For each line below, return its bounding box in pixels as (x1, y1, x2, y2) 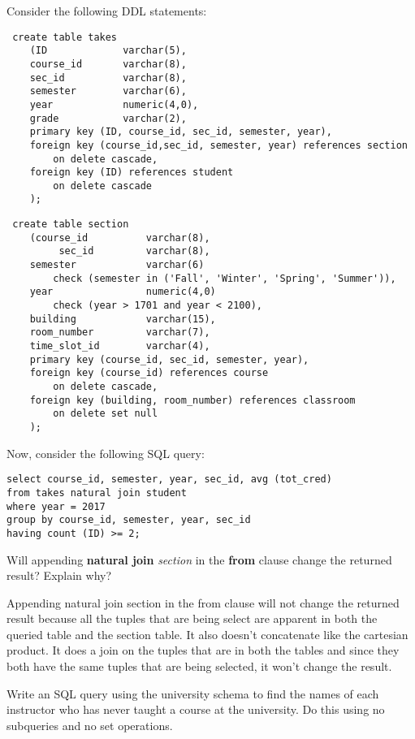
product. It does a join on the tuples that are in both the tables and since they (6, 642, 400, 659)
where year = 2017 (6, 500, 106, 512)
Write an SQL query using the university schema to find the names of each (6, 685, 379, 702)
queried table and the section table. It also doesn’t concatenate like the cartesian (6, 625, 409, 642)
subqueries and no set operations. (6, 716, 173, 733)
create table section (12, 218, 129, 231)
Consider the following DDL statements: (6, 2, 207, 19)
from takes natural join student (6, 486, 187, 499)
